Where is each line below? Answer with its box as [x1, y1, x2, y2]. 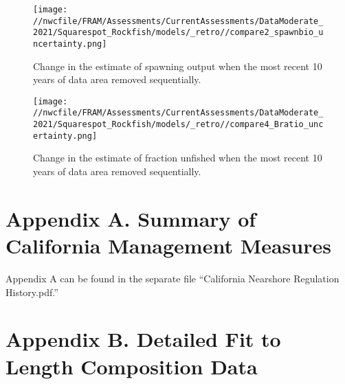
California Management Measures [5, 231, 331, 259]
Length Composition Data [5, 352, 258, 380]
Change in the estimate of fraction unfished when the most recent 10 [33, 150, 322, 165]
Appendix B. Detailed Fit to [5, 325, 281, 353]
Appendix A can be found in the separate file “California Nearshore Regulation [5, 271, 340, 285]
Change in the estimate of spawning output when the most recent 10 [33, 58, 322, 73]
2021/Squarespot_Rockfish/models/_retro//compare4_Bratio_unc [33, 120, 324, 130]
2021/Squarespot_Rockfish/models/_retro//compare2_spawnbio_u [33, 27, 324, 38]
